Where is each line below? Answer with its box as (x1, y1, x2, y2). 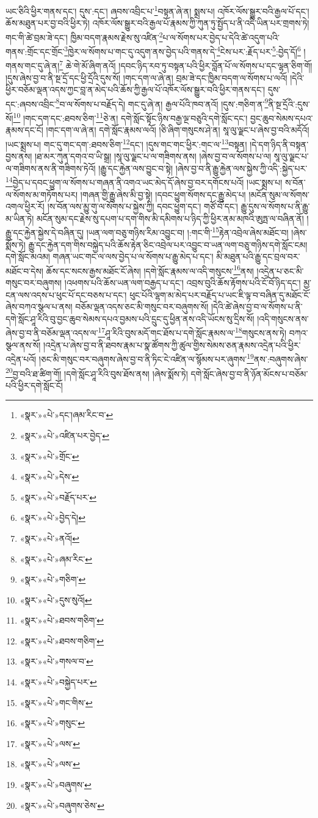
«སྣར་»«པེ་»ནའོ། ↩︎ (20, 531, 79, 544)
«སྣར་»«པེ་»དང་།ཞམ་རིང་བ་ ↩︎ (20, 408, 114, 421)
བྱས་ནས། (5, 150, 32, 163)
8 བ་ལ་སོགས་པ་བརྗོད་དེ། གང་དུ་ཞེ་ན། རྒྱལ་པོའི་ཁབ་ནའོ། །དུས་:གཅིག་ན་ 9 (56, 95, 269, 110)
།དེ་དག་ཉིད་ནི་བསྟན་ (250, 138, 309, 150)
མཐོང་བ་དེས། (5, 264, 43, 277)
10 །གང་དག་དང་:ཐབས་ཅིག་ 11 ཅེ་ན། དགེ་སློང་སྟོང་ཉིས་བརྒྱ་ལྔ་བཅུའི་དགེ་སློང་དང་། (13, 110, 248, 124)
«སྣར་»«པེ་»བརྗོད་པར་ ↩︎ (20, 490, 96, 503)
